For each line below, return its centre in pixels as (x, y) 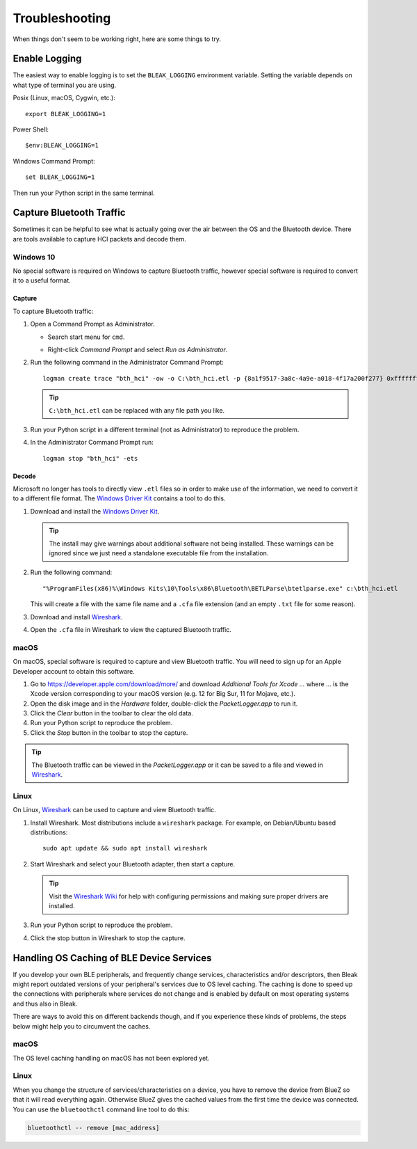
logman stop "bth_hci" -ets (90, 458)
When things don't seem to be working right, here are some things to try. (117, 39)
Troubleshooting (62, 18)
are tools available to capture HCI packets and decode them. (100, 239)
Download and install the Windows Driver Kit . (95, 511)
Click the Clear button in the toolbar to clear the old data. (112, 713)
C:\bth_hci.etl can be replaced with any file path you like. (137, 410)
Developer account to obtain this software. (74, 671)
